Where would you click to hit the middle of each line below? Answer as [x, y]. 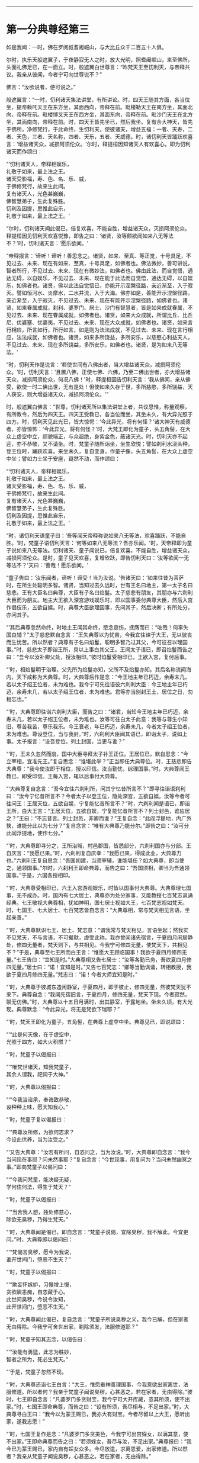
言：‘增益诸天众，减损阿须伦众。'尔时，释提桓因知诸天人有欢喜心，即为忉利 [98, 144]
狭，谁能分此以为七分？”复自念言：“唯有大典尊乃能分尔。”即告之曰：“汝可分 [98, 825]
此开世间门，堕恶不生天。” [37, 1307]
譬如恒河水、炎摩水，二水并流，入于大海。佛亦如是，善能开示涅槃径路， [105, 292]
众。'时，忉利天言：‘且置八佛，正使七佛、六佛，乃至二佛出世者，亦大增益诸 [98, 372]
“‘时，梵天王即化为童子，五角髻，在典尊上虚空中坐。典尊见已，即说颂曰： [96, 1021]
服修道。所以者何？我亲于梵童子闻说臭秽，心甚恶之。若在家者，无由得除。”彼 [99, 1391]
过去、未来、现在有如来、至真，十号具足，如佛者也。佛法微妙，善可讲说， [102, 263]
